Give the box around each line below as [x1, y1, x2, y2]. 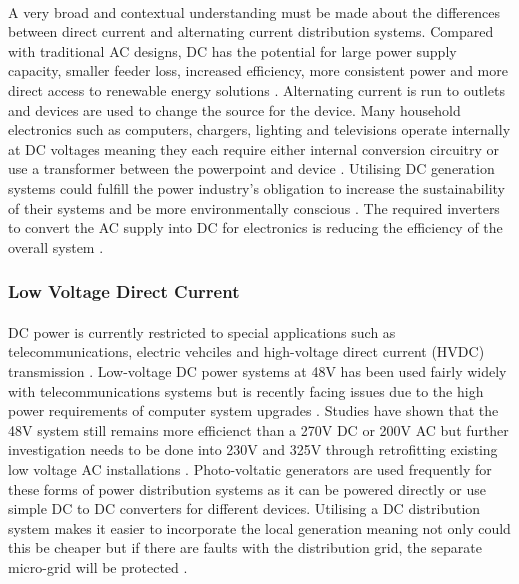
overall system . [8, 236, 104, 257]
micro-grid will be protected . [8, 556, 188, 577]
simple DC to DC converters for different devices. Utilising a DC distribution [8, 498, 481, 519]
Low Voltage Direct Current [8, 279, 240, 304]
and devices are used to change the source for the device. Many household [8, 99, 461, 120]
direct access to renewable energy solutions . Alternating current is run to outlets [8, 79, 505, 100]
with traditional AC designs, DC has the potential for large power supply [8, 40, 457, 61]
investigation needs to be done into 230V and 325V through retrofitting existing [8, 439, 498, 460]
